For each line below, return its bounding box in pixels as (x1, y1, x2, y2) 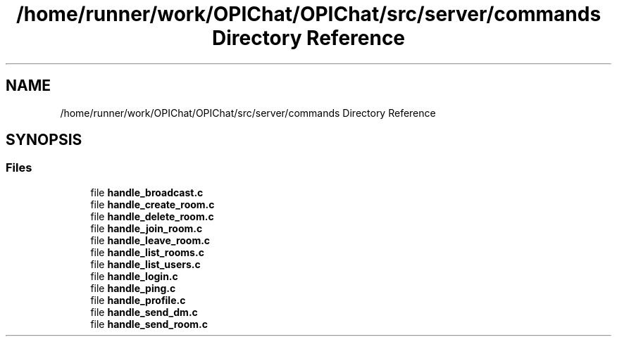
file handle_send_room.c (90, 317, 208, 330)
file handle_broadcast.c (90, 186, 204, 198)
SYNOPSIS (6, 131, 82, 149)
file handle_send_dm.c (90, 305, 198, 318)
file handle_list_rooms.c (90, 246, 204, 258)
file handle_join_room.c (90, 222, 203, 234)
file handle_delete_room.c (90, 210, 214, 222)
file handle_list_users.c (90, 258, 201, 270)
